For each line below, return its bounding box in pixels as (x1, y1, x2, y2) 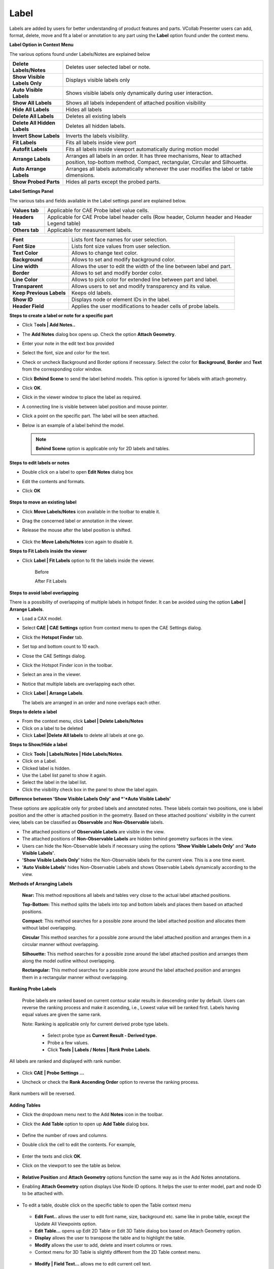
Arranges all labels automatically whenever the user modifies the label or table (65, 165, 253, 173)
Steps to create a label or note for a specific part (9, 312, 113, 318)
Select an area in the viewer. (22, 672, 81, 678)
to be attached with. (22, 1190, 64, 1196)
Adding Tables (9, 1102, 41, 1108)
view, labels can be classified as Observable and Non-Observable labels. (9, 819, 164, 825)
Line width (12, 262, 39, 270)
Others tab (12, 226, 39, 233)
